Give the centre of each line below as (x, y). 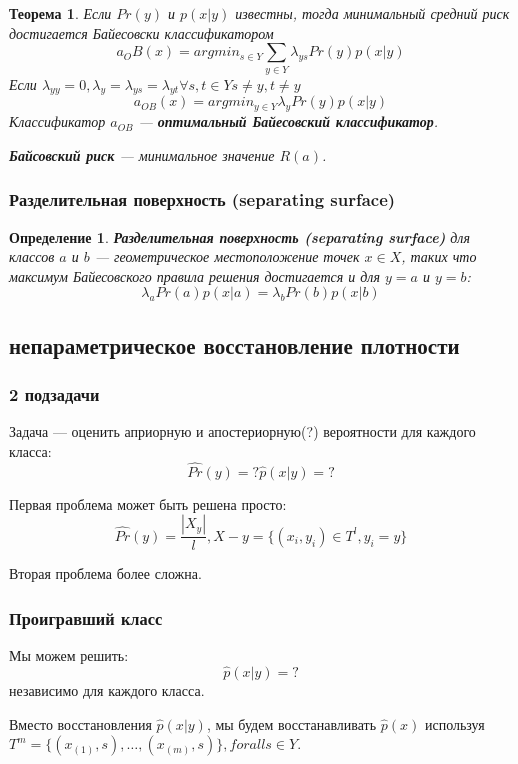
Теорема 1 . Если (60, 13)
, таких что (439, 256)
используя (454, 723)
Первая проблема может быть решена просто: (148, 503)
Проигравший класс (86, 617)
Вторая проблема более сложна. (105, 573)
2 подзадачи (54, 394)
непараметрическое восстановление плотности (234, 344)
